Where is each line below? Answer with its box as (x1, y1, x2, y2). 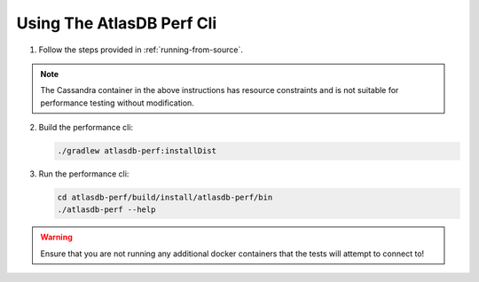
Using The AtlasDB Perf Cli (16, 13, 217, 33)
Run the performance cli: (38, 168, 130, 179)
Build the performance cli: (38, 122, 133, 133)
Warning (40, 231, 73, 243)
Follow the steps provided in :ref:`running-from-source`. (38, 44, 243, 55)
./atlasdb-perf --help (57, 205, 156, 215)
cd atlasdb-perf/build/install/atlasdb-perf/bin (57, 192, 273, 203)
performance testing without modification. (40, 98, 194, 108)
